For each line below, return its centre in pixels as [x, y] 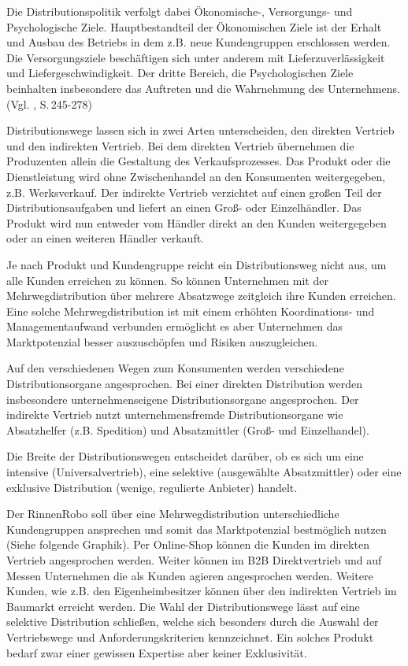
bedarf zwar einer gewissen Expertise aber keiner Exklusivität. [157, 652]
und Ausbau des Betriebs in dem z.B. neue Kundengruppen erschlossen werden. [198, 42]
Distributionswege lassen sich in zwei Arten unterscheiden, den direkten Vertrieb [200, 130]
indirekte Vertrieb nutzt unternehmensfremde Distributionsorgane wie [175, 414]
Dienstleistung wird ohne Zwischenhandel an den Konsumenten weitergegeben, [196, 176]
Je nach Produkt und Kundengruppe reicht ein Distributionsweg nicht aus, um [197, 264]
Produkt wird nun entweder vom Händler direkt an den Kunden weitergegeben [197, 222]
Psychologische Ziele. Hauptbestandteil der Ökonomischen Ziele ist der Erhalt [194, 26]
